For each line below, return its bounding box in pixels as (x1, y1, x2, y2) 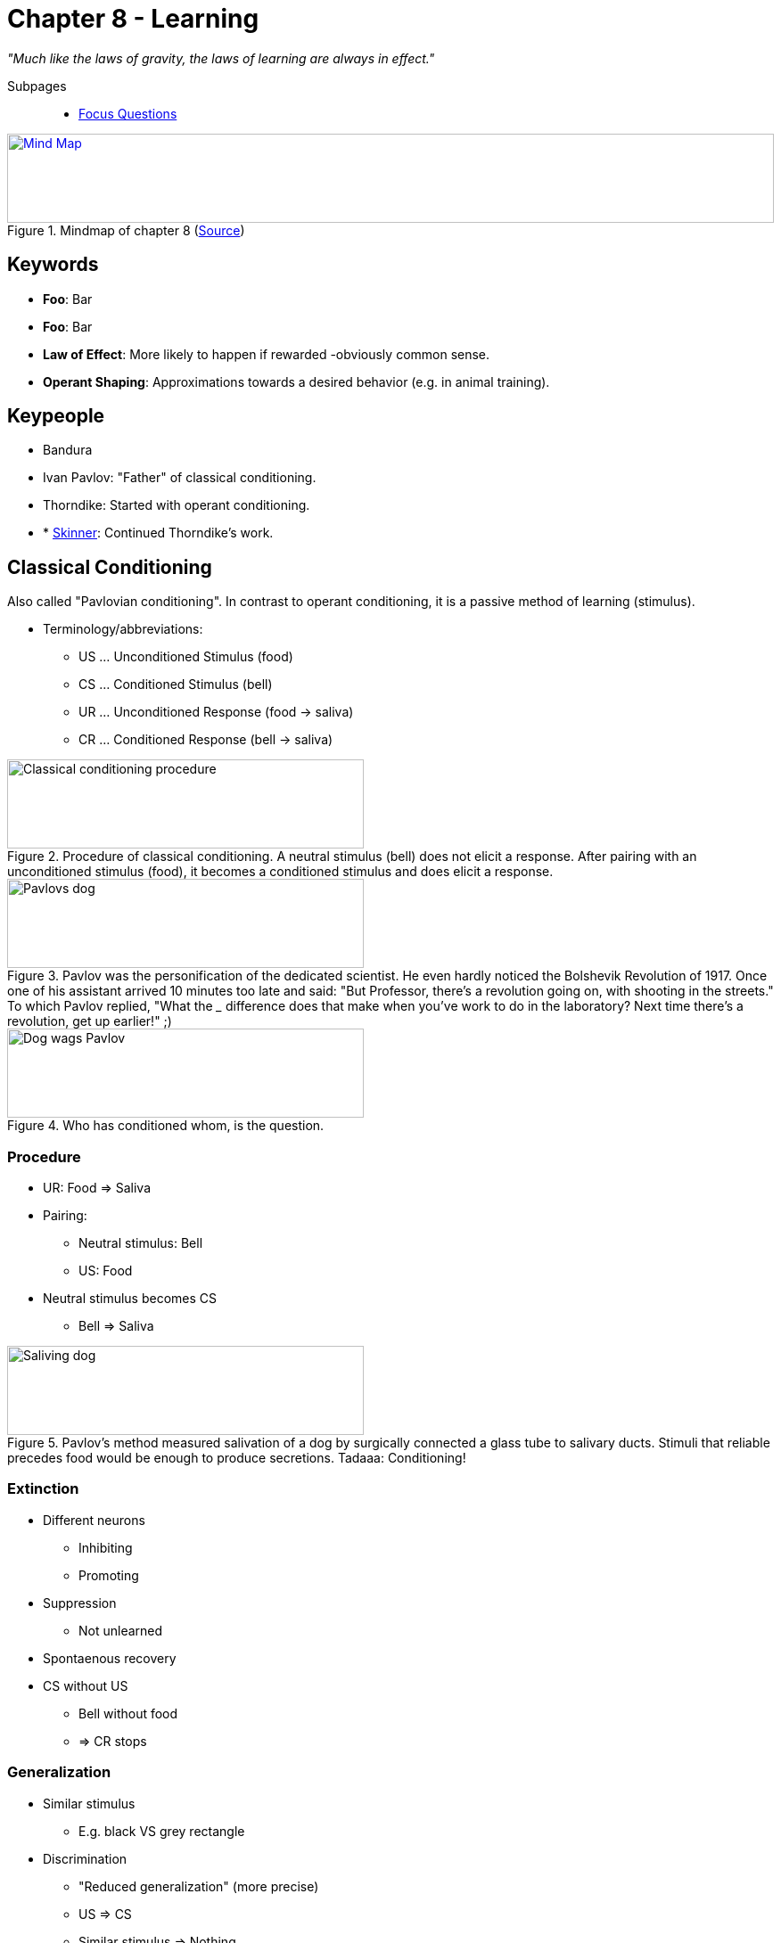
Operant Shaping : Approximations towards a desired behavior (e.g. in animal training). (43, 373, 550, 389)
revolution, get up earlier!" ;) (7, 1013, 172, 1029)
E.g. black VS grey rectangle (78, 1823, 245, 1839)
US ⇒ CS (78, 1906, 132, 1922)
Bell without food (78, 1705, 178, 1721)
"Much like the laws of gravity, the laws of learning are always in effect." (7, 50, 435, 66)
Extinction (7, 1480, 79, 1498)
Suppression (43, 1595, 117, 1611)
